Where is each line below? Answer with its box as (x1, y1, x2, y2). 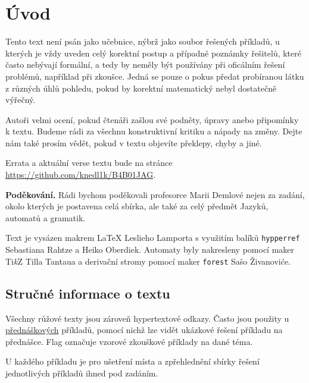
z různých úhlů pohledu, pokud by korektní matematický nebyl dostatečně (5, 81, 277, 94)
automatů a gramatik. (5, 211, 86, 224)
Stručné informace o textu (5, 284, 170, 302)
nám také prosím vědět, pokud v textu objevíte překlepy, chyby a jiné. (5, 136, 262, 149)
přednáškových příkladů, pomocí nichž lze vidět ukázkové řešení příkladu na (5, 324, 283, 336)
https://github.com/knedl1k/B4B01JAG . (5, 168, 156, 181)
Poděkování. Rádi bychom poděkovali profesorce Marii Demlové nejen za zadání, (5, 188, 305, 200)
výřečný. (5, 93, 36, 106)
